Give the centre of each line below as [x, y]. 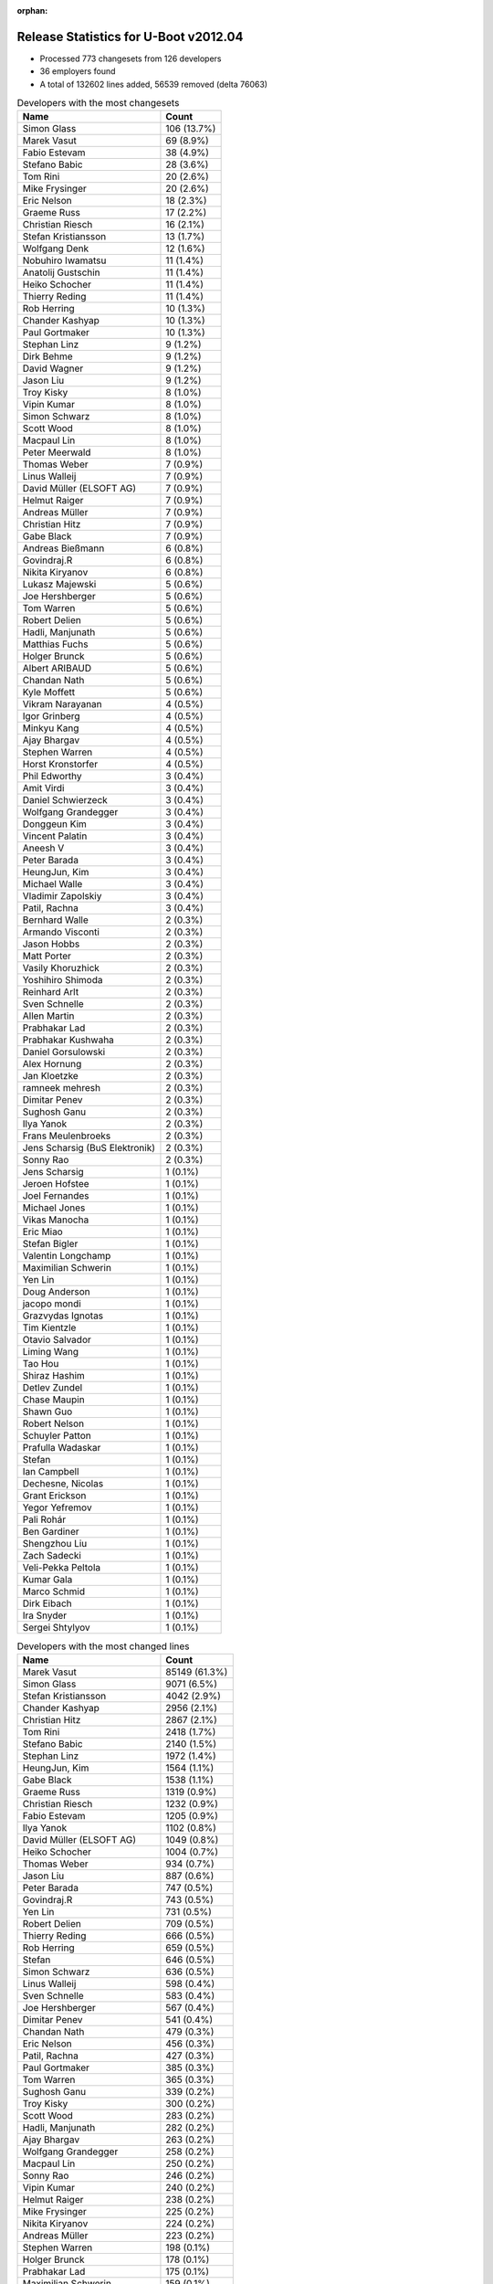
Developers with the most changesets [98, 103]
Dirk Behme [47, 356]
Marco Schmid [54, 1591]
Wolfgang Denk [56, 248]
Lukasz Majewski [59, 585]
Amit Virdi [43, 788]
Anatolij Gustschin [61, 272]
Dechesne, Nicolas [63, 1484]
